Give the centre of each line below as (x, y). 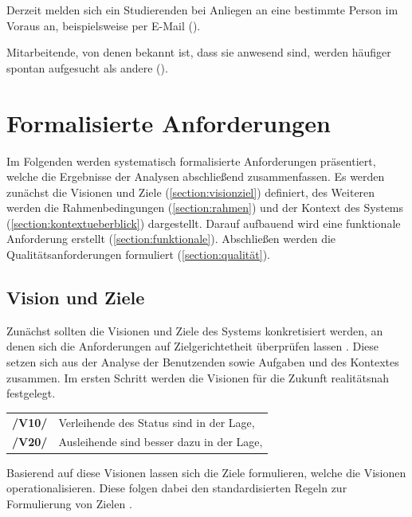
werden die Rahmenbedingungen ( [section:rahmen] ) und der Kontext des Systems (205, 208)
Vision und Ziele (76, 298)
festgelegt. (31, 393)
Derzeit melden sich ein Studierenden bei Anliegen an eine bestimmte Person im (202, 10)
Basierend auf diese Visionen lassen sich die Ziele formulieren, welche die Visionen (206, 472)
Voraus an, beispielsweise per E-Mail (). (104, 25)
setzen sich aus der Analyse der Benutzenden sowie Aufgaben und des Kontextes (203, 362)
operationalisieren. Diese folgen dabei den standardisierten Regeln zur (177, 488)
